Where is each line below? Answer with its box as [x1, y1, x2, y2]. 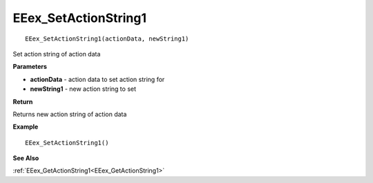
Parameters [12, 63, 48, 71]
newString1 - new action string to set [30, 85, 137, 93]
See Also [12, 154, 39, 162]
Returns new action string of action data [12, 110, 127, 118]
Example [12, 122, 39, 131]
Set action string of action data [12, 50, 101, 58]
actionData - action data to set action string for [30, 75, 165, 83]
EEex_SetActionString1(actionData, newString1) [25, 34, 189, 43]
